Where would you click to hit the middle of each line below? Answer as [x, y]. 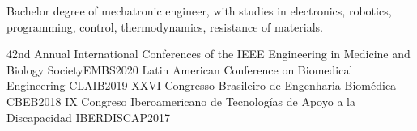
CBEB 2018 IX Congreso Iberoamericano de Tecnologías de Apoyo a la [181, 101]
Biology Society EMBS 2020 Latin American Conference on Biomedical [180, 69]
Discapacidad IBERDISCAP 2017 [88, 117]
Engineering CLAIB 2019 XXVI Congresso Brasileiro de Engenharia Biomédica [202, 85]
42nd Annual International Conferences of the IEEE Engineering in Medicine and [208, 54]
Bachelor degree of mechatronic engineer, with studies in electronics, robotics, [199, 11]
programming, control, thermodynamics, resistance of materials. [165, 26]
